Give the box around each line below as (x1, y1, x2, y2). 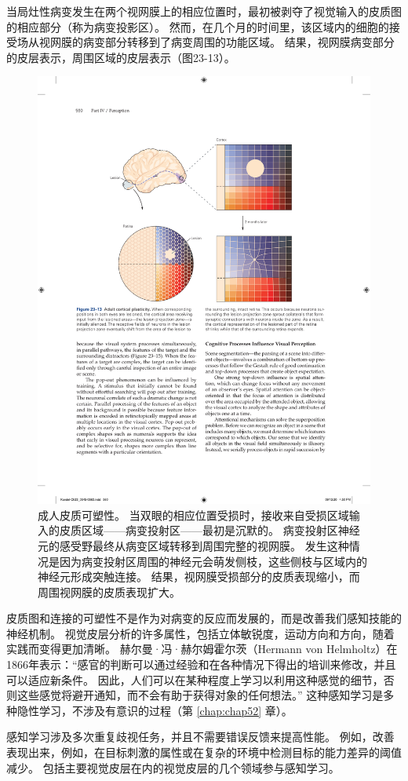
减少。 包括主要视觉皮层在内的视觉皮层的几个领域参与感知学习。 (6, 759, 340, 776)
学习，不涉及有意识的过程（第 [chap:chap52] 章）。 (38, 702, 293, 718)
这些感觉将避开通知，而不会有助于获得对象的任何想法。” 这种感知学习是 (16, 687, 384, 703)
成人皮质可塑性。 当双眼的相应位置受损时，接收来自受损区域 (38, 506, 349, 523)
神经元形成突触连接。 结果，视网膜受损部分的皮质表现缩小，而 (38, 568, 360, 585)
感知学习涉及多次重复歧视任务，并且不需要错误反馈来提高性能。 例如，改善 (6, 728, 395, 745)
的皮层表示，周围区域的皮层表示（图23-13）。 (6, 49, 235, 65)
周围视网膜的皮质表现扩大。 (38, 583, 180, 600)
